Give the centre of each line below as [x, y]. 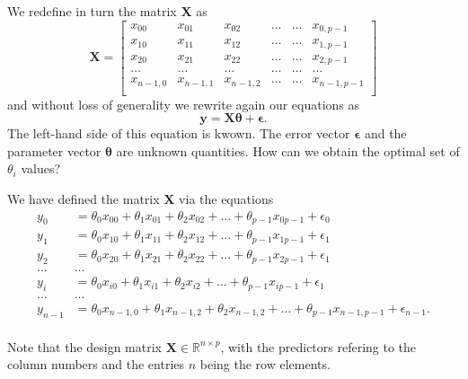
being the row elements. [265, 364]
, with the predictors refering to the [318, 346]
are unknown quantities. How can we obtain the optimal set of [288, 150]
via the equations [226, 198]
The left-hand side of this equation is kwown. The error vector [179, 133]
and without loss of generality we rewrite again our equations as [184, 104]
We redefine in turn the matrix [92, 11]
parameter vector [54, 150]
